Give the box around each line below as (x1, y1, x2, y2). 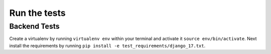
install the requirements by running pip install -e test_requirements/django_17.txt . (9, 43, 206, 49)
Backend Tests (9, 22, 60, 31)
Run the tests (9, 7, 66, 18)
